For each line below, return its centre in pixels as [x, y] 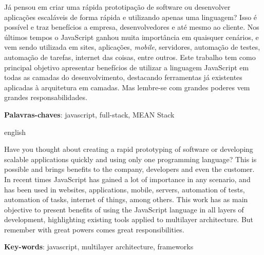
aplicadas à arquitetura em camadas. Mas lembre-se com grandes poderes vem [127, 87]
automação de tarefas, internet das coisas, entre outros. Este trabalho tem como [130, 57]
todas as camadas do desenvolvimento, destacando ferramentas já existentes [123, 77]
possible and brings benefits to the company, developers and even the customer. [129, 169]
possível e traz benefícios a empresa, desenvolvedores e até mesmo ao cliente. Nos [132, 27]
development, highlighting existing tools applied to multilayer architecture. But [129, 219]
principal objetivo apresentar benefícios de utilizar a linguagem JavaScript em [127, 67]
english [15, 132]
